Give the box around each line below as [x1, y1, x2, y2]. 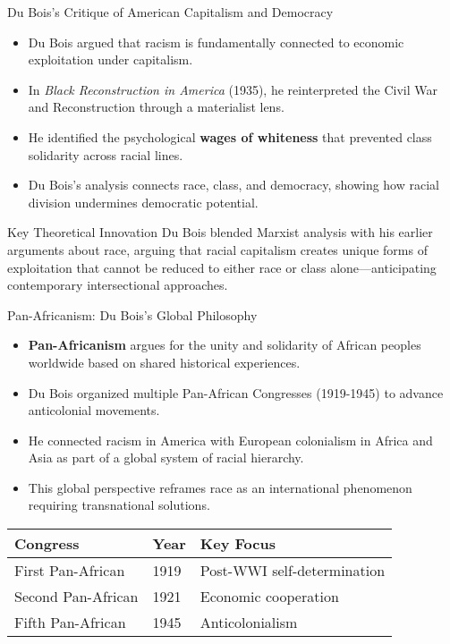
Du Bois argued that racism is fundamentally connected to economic [28, 32, 404, 51]
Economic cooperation [200, 586, 339, 607]
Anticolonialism [200, 612, 298, 633]
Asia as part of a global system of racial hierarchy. [28, 448, 304, 467]
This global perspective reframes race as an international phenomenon [28, 478, 412, 496]
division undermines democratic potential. [28, 192, 259, 211]
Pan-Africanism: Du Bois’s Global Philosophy [7, 305, 258, 324]
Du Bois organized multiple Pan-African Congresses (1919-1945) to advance [28, 383, 444, 402]
